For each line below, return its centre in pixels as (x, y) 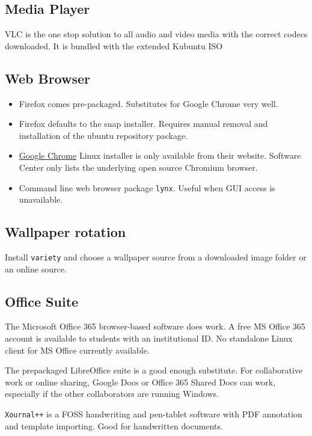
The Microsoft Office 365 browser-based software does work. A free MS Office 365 (155, 326)
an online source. (36, 269)
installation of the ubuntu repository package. (103, 135)
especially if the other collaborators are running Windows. (112, 394)
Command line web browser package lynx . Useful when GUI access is (147, 187)
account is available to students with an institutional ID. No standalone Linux (149, 338)
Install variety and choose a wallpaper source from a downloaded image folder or (156, 257)
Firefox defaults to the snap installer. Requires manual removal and (143, 124)
